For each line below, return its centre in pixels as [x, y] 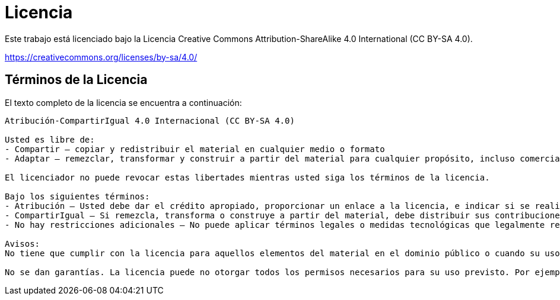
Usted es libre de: [50, 139]
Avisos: [23, 243]
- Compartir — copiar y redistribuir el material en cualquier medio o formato [195, 149]
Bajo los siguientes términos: [77, 196]
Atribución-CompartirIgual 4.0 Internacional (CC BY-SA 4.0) [150, 120]
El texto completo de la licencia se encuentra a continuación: [123, 102]
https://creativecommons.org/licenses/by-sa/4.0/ [101, 57]
